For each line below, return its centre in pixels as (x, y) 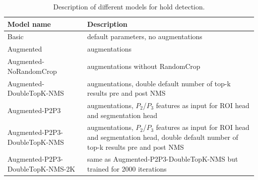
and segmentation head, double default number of (163, 137)
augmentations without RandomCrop (144, 66)
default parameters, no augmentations (145, 36)
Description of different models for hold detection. (129, 6)
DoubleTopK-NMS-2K (41, 169)
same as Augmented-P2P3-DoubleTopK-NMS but (162, 159)
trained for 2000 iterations (127, 169)
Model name (29, 24)
